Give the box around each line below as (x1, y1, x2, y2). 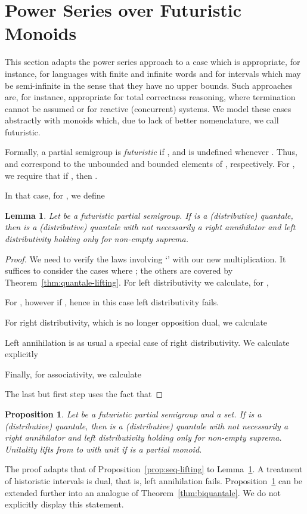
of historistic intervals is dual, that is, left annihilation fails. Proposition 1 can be (5, 474, 303, 487)
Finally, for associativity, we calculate (5, 367, 142, 380)
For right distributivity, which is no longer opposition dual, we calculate (5, 316, 268, 328)
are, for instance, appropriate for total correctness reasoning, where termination (5, 91, 296, 103)
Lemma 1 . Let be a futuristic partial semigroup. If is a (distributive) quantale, (5, 209, 293, 221)
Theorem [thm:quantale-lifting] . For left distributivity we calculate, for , (5, 275, 269, 288)
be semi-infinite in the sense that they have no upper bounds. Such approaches (5, 79, 293, 91)
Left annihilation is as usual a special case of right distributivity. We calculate (5, 336, 290, 348)
